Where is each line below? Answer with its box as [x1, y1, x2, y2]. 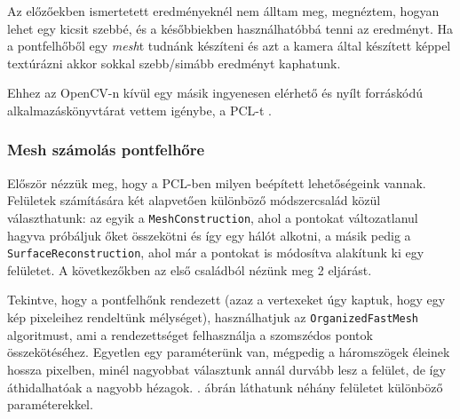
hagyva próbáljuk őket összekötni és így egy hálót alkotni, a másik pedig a [7, 225, 411, 244]
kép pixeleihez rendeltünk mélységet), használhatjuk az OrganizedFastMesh [7, 308, 418, 327]
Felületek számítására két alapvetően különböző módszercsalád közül [7, 191, 381, 209]
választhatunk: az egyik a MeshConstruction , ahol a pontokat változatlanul [7, 208, 418, 226]
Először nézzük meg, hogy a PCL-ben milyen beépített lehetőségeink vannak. [7, 173, 426, 192]
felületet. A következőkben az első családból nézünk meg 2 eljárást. [7, 260, 372, 279]
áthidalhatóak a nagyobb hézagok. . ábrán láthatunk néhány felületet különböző [7, 377, 443, 396]
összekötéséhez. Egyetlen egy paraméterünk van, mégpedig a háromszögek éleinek [7, 343, 450, 361]
